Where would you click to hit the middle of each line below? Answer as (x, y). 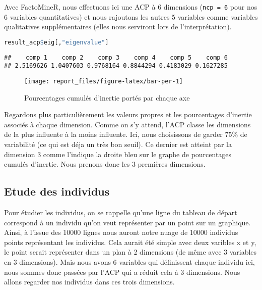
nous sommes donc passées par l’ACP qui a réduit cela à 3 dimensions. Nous (122, 272)
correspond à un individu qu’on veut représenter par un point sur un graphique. (127, 222)
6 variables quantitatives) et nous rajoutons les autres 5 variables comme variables (131, 16)
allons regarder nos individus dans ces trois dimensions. (89, 282)
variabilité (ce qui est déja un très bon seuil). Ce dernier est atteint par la (118, 144)
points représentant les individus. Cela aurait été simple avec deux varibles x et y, (130, 242)
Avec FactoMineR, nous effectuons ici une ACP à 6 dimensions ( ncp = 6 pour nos (131, 7)
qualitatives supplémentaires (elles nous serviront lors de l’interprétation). (118, 27)
